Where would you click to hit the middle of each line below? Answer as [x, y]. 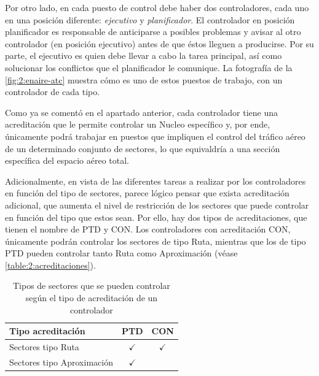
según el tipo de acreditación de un [92, 298]
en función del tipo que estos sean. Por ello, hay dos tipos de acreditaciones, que [156, 217]
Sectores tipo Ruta [44, 347]
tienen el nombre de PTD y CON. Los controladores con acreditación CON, [148, 229]
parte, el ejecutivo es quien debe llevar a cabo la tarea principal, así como [144, 56]
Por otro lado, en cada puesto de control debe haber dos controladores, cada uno [157, 7]
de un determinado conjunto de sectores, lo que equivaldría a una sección [143, 148]
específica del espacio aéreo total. [67, 160]
